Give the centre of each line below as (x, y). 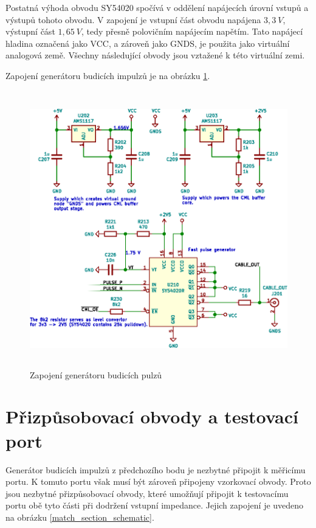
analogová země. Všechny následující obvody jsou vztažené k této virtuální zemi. (155, 55)
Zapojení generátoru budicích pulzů (96, 374)
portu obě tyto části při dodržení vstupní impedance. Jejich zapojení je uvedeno (155, 505)
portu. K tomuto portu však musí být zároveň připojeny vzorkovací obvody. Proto (158, 481)
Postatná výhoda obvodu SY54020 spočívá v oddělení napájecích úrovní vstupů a (157, 7)
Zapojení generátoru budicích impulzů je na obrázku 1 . (108, 75)
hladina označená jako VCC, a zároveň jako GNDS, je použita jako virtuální (148, 43)
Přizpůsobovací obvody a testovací (152, 416)
